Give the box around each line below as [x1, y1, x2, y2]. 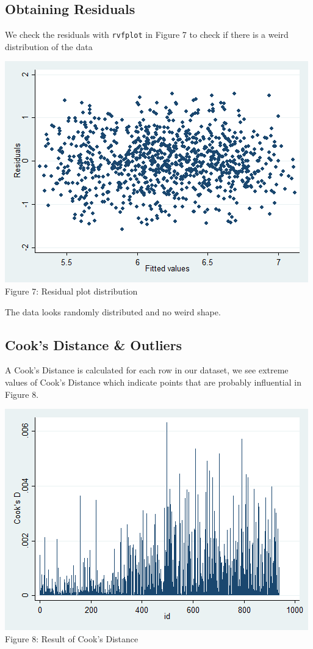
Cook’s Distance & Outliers [5, 335, 182, 354]
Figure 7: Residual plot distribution [5, 285, 138, 298]
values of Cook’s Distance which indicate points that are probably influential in [5, 376, 301, 389]
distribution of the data [5, 40, 93, 53]
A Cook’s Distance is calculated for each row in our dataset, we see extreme [5, 364, 289, 376]
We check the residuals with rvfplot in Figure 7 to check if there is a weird [5, 28, 289, 41]
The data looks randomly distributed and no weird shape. [5, 305, 221, 318]
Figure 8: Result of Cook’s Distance [5, 632, 139, 645]
